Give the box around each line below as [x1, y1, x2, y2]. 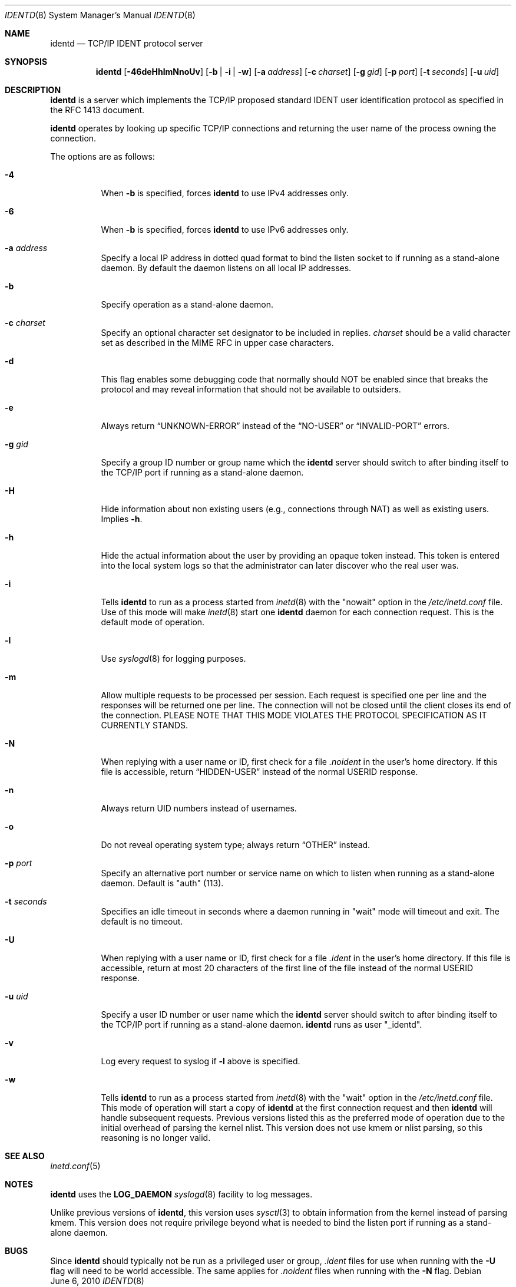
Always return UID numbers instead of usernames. [101, 803, 297, 813]
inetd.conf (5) [50, 1161, 101, 1171]
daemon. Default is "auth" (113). [101, 878, 224, 888]
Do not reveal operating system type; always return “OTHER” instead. [101, 840, 371, 850]
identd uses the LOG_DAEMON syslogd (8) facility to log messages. [50, 1189, 313, 1199]
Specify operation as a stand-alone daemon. [101, 299, 274, 309]
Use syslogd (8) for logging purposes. [101, 654, 246, 664]
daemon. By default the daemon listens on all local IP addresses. [101, 263, 352, 273]
